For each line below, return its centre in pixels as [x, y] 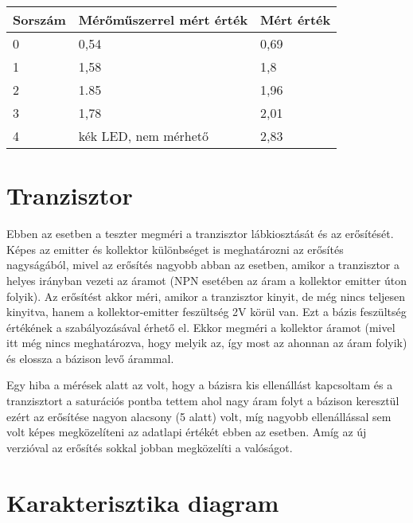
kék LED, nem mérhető [144, 136]
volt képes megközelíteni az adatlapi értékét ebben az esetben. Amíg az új [187, 432]
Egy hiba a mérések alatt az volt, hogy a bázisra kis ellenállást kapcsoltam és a [200, 385]
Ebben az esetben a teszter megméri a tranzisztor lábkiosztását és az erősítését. [200, 234]
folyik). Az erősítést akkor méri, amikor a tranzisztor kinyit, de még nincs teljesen [206, 296]
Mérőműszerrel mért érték [163, 20]
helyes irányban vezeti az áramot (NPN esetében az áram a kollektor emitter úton [206, 280]
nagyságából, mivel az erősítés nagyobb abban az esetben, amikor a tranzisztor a [203, 265]
